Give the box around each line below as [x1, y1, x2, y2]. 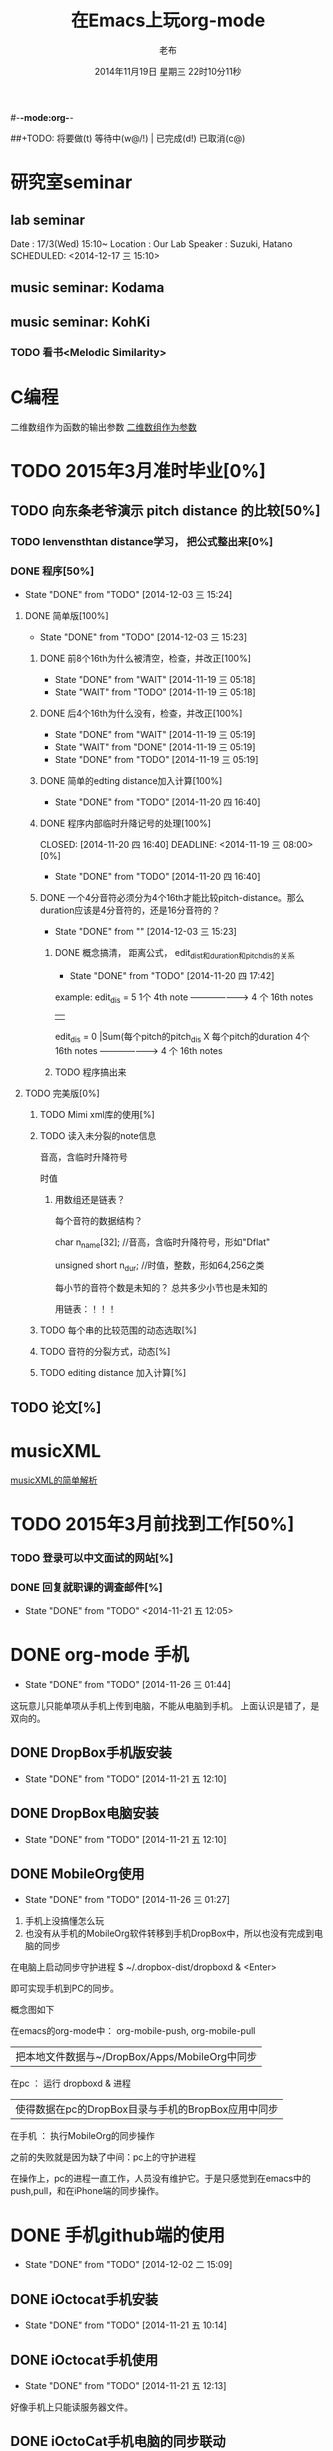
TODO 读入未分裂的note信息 [39, 1129, 157, 1141]
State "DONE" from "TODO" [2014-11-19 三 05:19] [54, 754, 259, 766]
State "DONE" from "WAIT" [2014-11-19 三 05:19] [54, 729, 256, 741]
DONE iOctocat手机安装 [10, 2291, 159, 2308]
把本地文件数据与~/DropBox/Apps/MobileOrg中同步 [15, 2050, 258, 2064]
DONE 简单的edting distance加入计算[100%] [39, 775, 223, 787]
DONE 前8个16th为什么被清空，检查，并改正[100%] [39, 652, 252, 665]
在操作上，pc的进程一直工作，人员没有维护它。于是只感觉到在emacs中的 [10, 2172, 312, 2185]
